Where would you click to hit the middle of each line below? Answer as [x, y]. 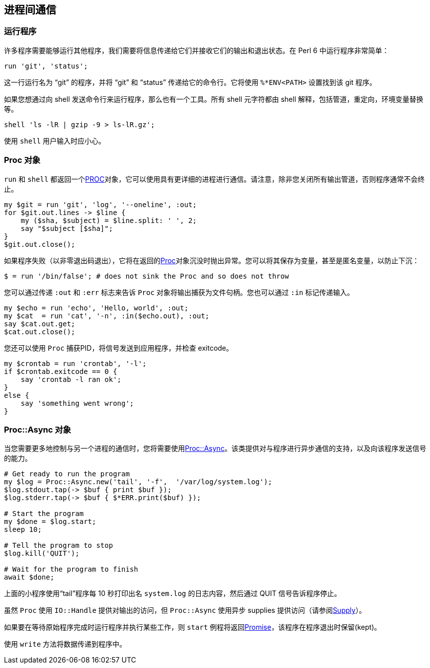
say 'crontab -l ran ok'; [71, 379]
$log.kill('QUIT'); [42, 554]
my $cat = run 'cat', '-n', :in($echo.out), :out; [107, 316]
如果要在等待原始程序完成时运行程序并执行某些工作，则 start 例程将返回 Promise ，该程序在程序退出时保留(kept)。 [193, 627]
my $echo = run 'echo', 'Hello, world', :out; [96, 308]
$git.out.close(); [40, 244]
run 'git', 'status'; [46, 66]
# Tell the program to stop [59, 546]
